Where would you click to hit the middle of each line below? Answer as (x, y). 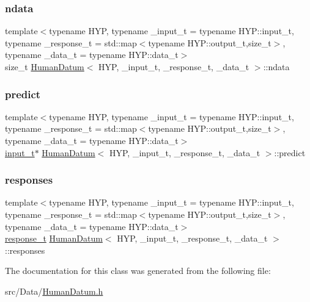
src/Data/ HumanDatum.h (54, 291)
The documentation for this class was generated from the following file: (138, 271)
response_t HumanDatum (54, 238)
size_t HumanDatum (45, 67)
